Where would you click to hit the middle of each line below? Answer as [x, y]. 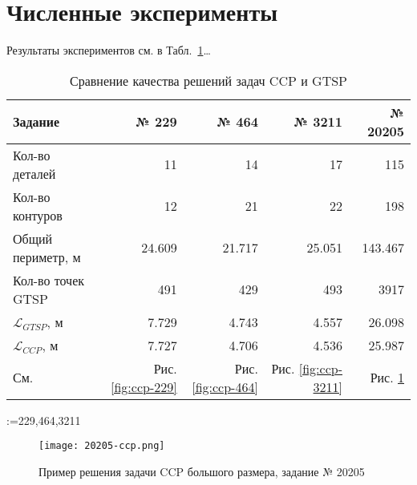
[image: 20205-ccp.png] [102, 446]
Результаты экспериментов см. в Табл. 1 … [109, 50]
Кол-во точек [49, 280]
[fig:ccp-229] [144, 386]
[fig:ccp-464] [225, 386]
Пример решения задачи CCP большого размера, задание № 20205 [202, 471]
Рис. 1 [387, 378]
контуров [38, 215]
